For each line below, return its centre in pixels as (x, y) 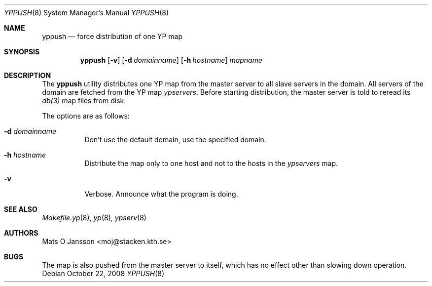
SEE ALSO (21, 209)
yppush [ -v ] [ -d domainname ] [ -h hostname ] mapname (171, 60)
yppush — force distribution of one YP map (112, 36)
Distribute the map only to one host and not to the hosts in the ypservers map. (211, 163)
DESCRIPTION (28, 75)
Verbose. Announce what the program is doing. (161, 194)
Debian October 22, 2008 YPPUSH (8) (103, 273)
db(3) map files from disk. (84, 101)
